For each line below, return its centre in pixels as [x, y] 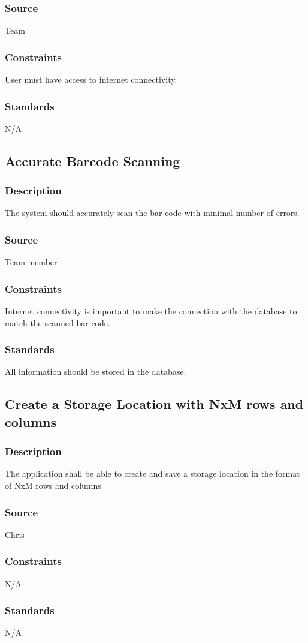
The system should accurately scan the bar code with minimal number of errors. [152, 213]
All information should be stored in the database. [96, 372]
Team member [31, 262]
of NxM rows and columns [53, 486]
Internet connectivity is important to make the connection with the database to [151, 311]
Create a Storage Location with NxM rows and [154, 404]
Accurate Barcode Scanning [93, 160]
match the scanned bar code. [58, 322]
